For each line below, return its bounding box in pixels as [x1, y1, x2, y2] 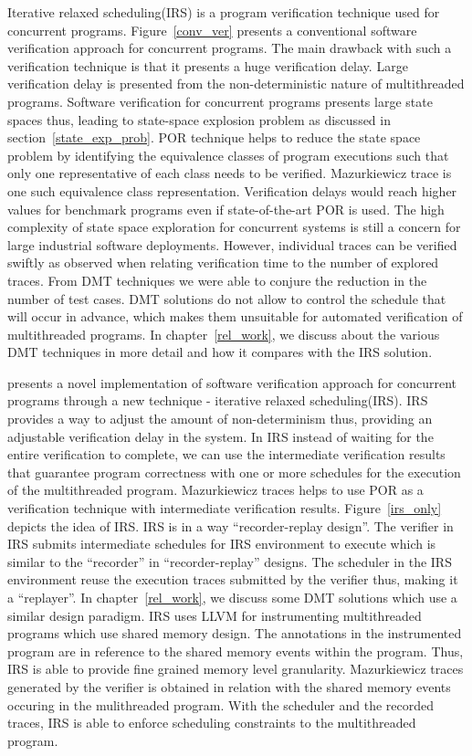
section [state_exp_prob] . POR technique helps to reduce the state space [7, 128, 421, 147]
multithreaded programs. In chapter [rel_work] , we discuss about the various [7, 324, 440, 343]
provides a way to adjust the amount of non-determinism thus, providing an [7, 409, 433, 428]
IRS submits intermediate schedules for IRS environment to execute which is [7, 534, 436, 553]
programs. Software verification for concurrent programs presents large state [7, 91, 433, 110]
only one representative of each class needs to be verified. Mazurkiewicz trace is [7, 163, 452, 183]
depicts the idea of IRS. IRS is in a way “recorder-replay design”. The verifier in [7, 516, 454, 535]
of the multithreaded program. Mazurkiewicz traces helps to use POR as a [7, 480, 424, 499]
